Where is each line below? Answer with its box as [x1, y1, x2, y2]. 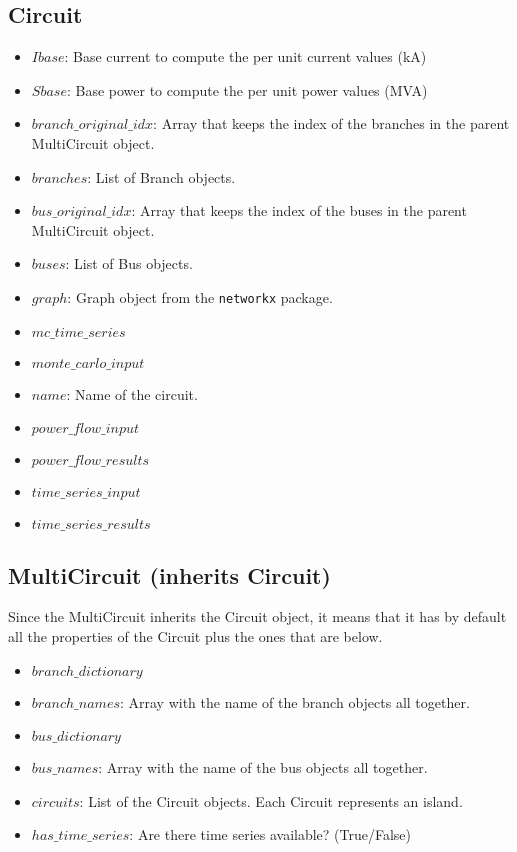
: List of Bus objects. [65, 253, 193, 274]
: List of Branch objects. [87, 166, 236, 187]
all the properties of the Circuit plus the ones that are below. [8, 626, 383, 646]
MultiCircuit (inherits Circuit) [8, 559, 331, 590]
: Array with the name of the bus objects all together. [98, 757, 428, 778]
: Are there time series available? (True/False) [129, 824, 412, 845]
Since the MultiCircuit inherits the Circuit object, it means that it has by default [8, 606, 507, 627]
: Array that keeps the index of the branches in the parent [153, 113, 510, 134]
